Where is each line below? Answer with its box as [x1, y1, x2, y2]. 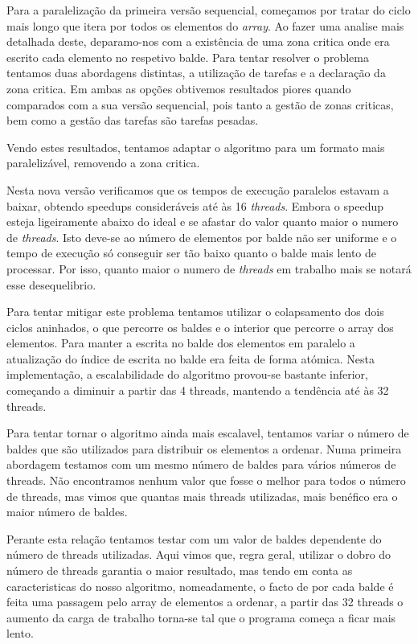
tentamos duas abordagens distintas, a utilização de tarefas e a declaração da [6, 64, 386, 81]
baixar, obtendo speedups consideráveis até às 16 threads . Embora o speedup [6, 197, 383, 214]
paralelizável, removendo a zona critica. [6, 154, 200, 171]
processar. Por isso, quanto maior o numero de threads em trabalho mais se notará [6, 260, 412, 277]
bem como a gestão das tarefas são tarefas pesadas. [6, 112, 259, 129]
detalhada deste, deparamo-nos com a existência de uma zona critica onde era [6, 33, 390, 50]
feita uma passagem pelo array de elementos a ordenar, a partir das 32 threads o [6, 593, 404, 610]
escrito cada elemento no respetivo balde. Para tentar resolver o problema [6, 48, 369, 65]
